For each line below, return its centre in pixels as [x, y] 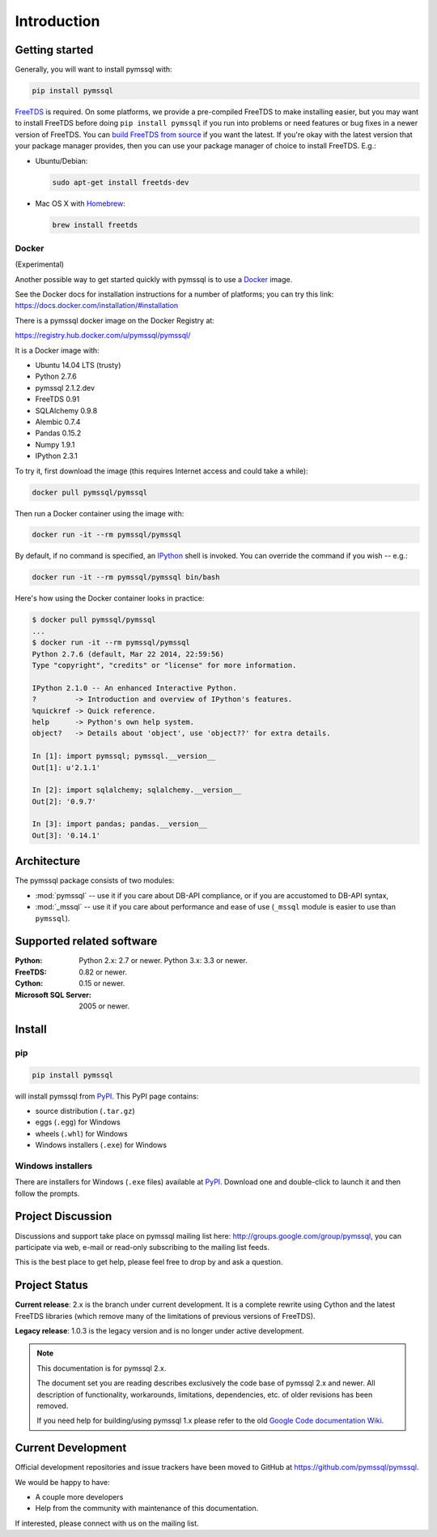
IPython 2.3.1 [57, 456]
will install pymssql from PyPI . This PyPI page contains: [107, 1096]
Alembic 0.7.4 [58, 422]
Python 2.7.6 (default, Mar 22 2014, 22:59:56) [128, 654]
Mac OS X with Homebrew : [80, 203]
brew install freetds [95, 225]
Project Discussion [64, 1216]
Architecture [48, 861]
